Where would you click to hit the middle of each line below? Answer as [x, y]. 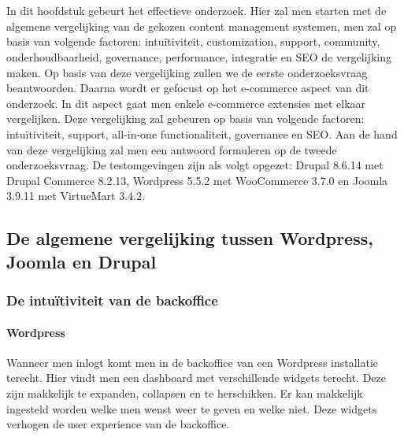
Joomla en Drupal [82, 261]
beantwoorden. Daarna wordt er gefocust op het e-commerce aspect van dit [188, 88]
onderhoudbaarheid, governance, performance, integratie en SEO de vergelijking [199, 56]
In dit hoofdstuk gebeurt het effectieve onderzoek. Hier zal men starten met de [196, 11]
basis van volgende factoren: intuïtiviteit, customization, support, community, [193, 41]
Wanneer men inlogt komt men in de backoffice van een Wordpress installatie [193, 362]
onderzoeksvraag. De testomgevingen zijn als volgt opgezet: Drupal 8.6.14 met [195, 165]
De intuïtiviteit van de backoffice [112, 300]
